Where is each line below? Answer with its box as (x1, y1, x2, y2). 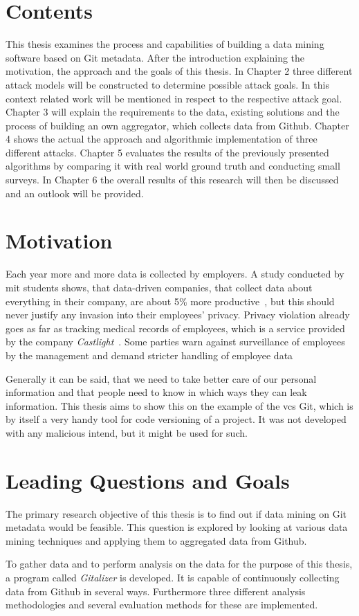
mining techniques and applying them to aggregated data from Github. (6, 533, 307, 547)
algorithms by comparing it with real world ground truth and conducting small (6, 158, 340, 173)
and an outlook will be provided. (6, 185, 144, 200)
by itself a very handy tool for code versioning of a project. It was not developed (6, 412, 347, 426)
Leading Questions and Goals (6, 466, 290, 494)
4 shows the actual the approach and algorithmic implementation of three (6, 132, 317, 146)
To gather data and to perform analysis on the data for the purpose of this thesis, (6, 556, 353, 571)
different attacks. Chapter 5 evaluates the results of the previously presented (6, 145, 329, 159)
